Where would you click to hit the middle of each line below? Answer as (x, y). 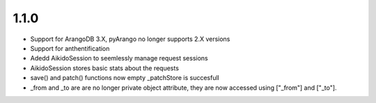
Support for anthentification (70, 48)
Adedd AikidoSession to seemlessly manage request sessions (119, 58)
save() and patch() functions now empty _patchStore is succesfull (125, 78)
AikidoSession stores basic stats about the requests (104, 68)
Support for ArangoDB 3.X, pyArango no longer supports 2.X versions (130, 39)
